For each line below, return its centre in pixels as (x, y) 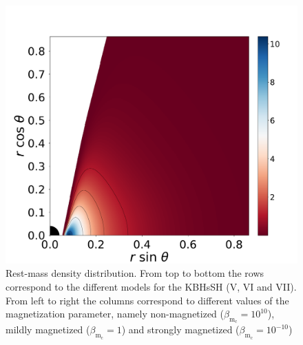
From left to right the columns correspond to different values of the (147, 300)
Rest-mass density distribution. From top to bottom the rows (135, 273)
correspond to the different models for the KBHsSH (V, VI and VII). (151, 286)
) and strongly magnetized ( (180, 330)
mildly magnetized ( (48, 330)
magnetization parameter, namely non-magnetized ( (115, 314)
